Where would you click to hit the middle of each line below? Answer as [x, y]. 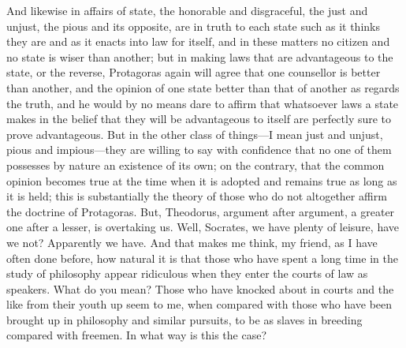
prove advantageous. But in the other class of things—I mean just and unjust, [195, 134]
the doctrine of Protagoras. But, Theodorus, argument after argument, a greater [201, 211]
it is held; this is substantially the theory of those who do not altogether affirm [197, 196]
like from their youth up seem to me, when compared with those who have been [199, 304]
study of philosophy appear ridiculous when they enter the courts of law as [187, 273]
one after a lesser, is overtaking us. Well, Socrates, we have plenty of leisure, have [203, 227]
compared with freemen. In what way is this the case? [137, 335]
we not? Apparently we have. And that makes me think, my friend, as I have [192, 242]
